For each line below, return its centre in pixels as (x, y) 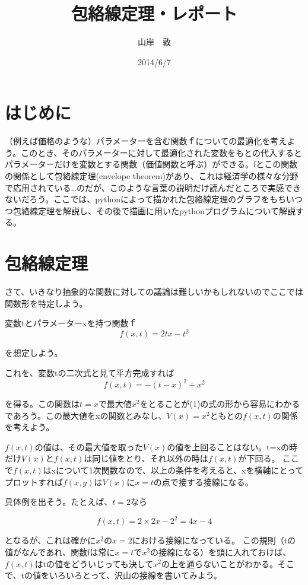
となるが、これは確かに (50, 540)
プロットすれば (34, 481)
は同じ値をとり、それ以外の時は (146, 458)
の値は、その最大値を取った (89, 446)
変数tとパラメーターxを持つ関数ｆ (71, 323)
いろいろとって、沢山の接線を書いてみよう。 (135, 575)
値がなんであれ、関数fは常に (60, 551)
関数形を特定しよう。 (46, 303)
